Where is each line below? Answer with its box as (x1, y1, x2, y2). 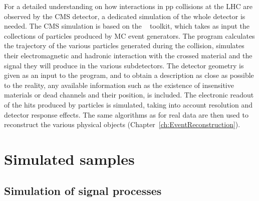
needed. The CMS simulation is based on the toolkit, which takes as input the (4, 21, 249, 31)
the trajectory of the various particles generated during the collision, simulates (4, 40, 244, 51)
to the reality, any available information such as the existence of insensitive (4, 79, 234, 90)
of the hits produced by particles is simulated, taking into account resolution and (4, 99, 252, 110)
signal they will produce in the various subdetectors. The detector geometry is (4, 60, 244, 70)
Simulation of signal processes (4, 183, 162, 198)
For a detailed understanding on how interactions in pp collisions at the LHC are (4, 1, 252, 11)
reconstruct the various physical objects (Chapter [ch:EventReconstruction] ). (4, 119, 240, 130)
